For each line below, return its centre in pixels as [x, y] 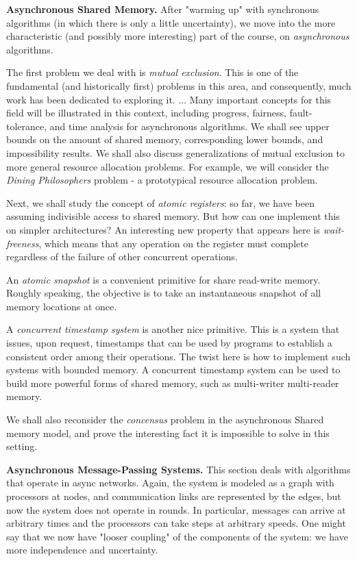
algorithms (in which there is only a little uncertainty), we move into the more [171, 22]
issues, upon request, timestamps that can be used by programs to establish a [169, 343]
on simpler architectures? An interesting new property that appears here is [163, 229]
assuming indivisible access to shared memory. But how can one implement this [173, 216]
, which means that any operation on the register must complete [173, 243]
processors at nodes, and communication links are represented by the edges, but [174, 496]
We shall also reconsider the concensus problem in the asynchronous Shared [165, 420]
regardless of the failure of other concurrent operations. [122, 257]
